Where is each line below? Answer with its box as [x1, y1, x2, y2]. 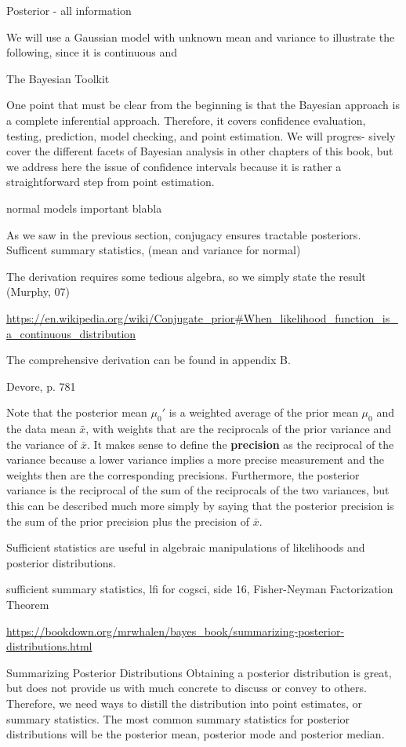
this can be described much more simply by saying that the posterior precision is [6, 497, 394, 514]
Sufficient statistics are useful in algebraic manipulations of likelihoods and [6, 539, 365, 556]
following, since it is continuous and [6, 44, 178, 60]
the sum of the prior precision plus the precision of [6, 512, 250, 529]
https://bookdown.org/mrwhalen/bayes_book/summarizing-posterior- [6, 622, 345, 639]
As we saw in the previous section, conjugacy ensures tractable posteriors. [6, 226, 361, 242]
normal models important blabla [6, 199, 162, 216]
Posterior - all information [6, 2, 132, 18]
